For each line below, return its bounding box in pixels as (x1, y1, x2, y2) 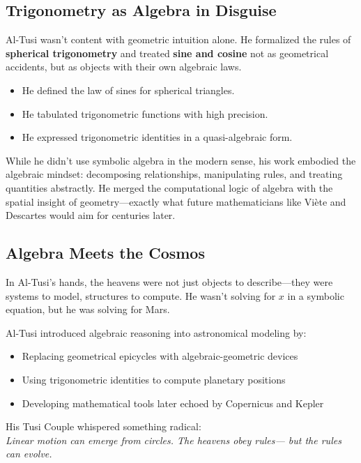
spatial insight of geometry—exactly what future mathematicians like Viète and (6, 194, 346, 208)
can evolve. (6, 446, 52, 461)
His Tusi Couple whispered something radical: (6, 419, 201, 434)
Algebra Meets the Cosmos (6, 242, 205, 264)
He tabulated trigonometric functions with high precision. (22, 106, 268, 121)
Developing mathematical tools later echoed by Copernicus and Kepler (22, 395, 324, 410)
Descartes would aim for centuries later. (6, 208, 176, 222)
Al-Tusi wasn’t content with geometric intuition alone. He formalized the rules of (6, 32, 351, 47)
